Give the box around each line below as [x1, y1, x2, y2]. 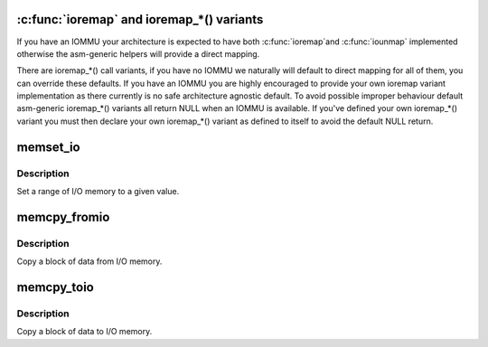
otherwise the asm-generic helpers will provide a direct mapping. [16, 48, 260, 59]
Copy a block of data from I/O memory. [16, 256, 163, 267]
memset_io [16, 139, 80, 155]
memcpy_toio [16, 279, 94, 295]
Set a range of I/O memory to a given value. [16, 186, 180, 197]
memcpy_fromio [16, 209, 110, 225]
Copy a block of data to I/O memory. [16, 326, 153, 337]
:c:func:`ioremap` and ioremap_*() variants [16, 12, 264, 27]
